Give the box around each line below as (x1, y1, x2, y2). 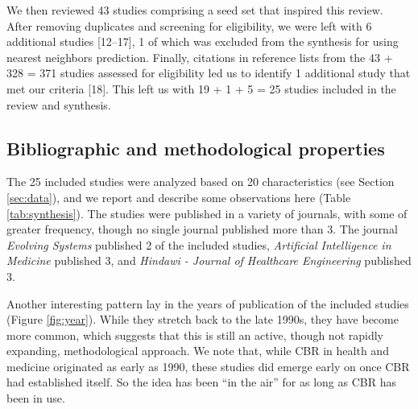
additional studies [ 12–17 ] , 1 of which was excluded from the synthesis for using (6, 33, 399, 50)
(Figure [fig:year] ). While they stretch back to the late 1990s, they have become (6, 311, 399, 328)
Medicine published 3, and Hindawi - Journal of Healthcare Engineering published (6, 252, 412, 269)
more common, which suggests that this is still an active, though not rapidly (6, 326, 383, 343)
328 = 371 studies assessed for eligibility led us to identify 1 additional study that (6, 64, 411, 81)
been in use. (6, 390, 65, 407)
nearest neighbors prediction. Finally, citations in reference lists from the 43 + (6, 48, 393, 65)
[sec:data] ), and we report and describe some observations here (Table (6, 188, 351, 205)
